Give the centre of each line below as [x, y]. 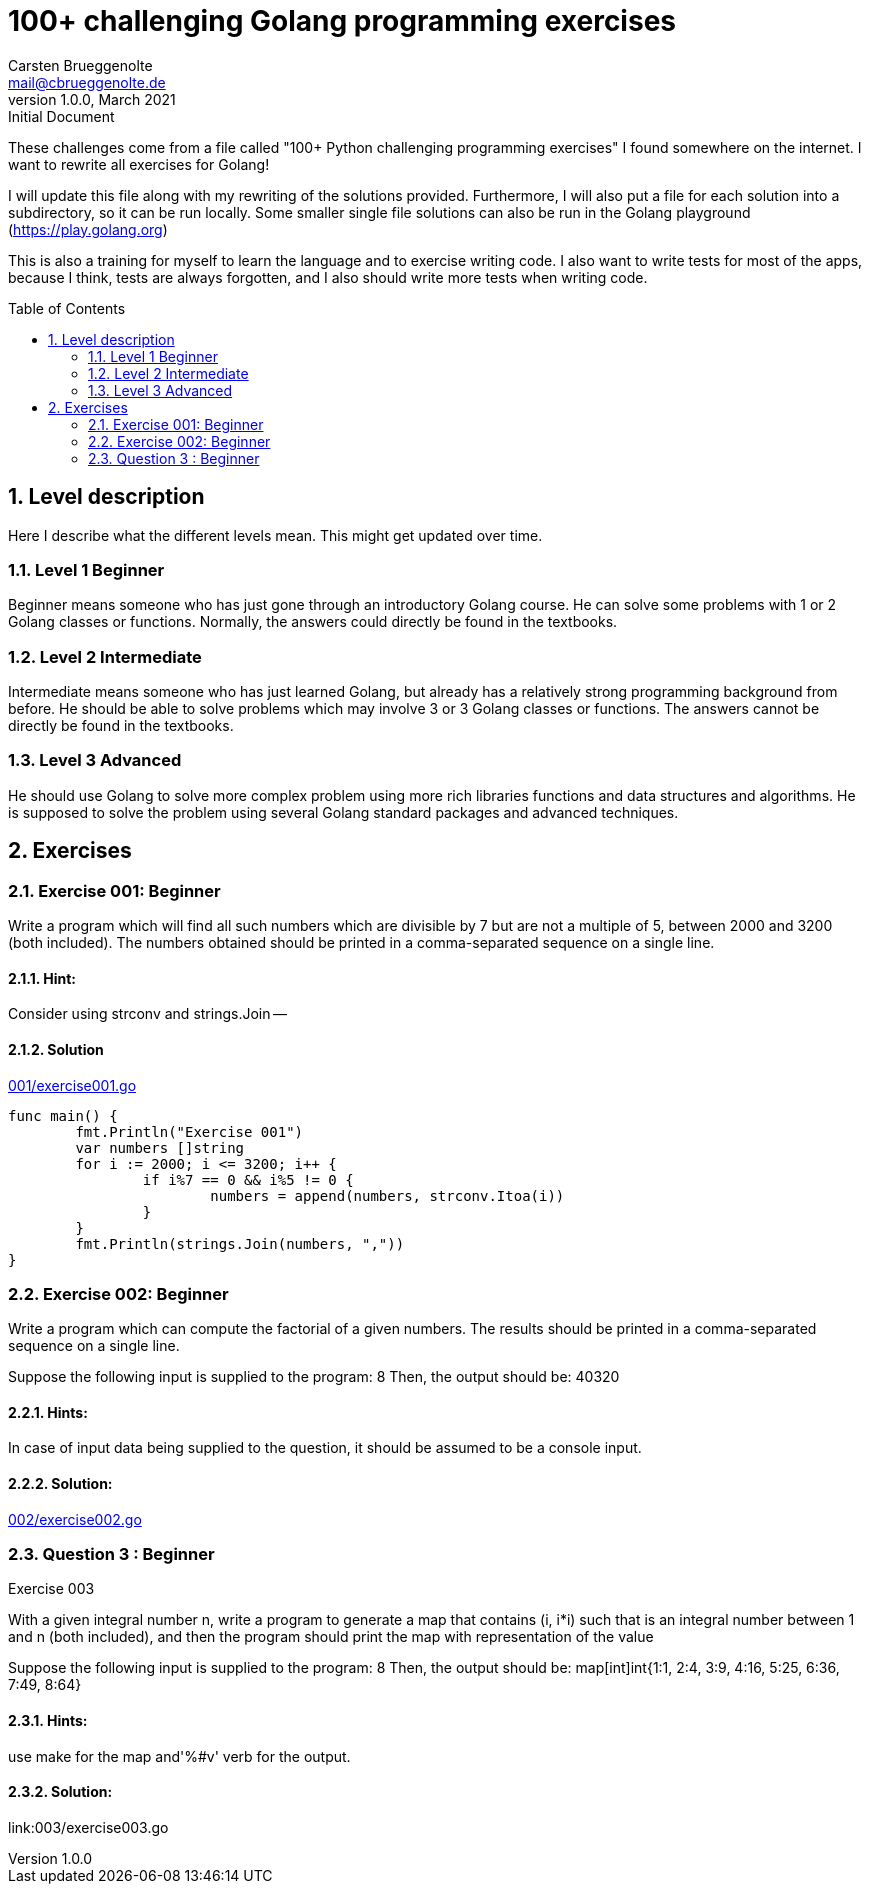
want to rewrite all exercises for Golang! [139, 164]
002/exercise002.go [75, 1519]
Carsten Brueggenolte [80, 65]
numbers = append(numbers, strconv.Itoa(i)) [387, 1195]
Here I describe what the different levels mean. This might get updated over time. [275, 535]
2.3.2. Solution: [60, 1792]
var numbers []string [160, 1147]
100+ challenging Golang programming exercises [342, 21]
